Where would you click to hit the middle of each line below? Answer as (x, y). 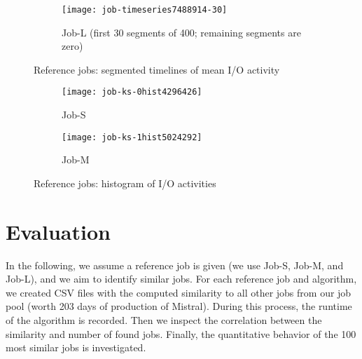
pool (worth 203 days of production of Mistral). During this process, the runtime (179, 306)
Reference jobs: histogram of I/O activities (125, 183)
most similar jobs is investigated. (76, 347)
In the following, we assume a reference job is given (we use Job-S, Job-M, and (175, 265)
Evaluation (58, 231)
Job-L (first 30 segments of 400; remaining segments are (181, 32)
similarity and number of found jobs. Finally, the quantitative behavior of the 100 (181, 333)
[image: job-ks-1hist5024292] (132, 137)
